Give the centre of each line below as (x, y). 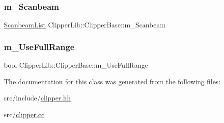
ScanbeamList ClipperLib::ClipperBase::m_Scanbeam (85, 25)
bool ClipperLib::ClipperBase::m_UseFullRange (76, 65)
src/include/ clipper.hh (37, 98)
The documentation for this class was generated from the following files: (112, 81)
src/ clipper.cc (24, 114)
